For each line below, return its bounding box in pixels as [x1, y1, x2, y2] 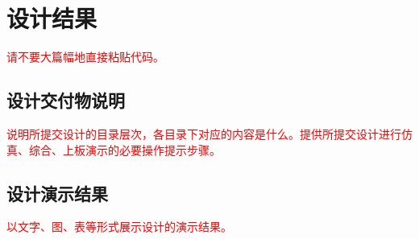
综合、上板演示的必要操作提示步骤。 [28, 141, 221, 158]
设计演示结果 [6, 180, 108, 205]
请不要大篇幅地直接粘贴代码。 [6, 48, 164, 65]
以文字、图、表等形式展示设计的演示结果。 [6, 218, 232, 235]
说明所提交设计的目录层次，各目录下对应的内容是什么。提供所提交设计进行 [6, 125, 401, 142]
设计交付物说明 [6, 88, 125, 113]
